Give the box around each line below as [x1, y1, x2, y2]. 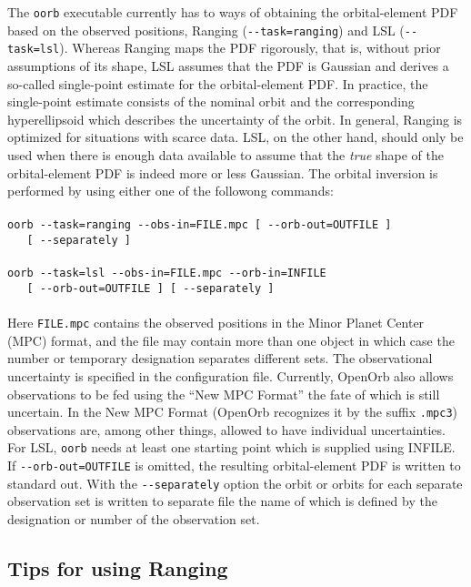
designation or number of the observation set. [7, 509, 260, 528]
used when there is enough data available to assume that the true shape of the [7, 145, 444, 164]
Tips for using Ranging [7, 553, 228, 582]
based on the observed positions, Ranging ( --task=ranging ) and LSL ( [7, 20, 405, 39]
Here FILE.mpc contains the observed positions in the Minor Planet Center [7, 313, 425, 332]
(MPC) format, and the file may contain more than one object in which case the [7, 330, 455, 349]
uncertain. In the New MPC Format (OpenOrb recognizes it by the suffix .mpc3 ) [7, 402, 458, 421]
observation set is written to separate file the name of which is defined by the [7, 491, 437, 511]
